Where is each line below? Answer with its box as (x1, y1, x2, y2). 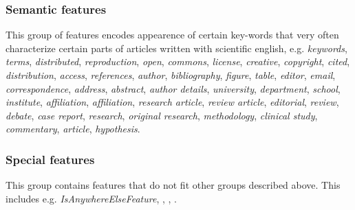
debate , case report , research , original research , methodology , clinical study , (6, 108, 318, 122)
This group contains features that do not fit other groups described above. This (6, 178, 341, 192)
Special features (6, 150, 95, 167)
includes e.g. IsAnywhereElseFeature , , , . (6, 191, 177, 205)
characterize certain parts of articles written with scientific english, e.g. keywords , (6, 40, 347, 55)
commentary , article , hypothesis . (6, 121, 140, 136)
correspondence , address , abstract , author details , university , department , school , (6, 81, 341, 95)
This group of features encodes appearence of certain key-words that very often (6, 27, 339, 42)
